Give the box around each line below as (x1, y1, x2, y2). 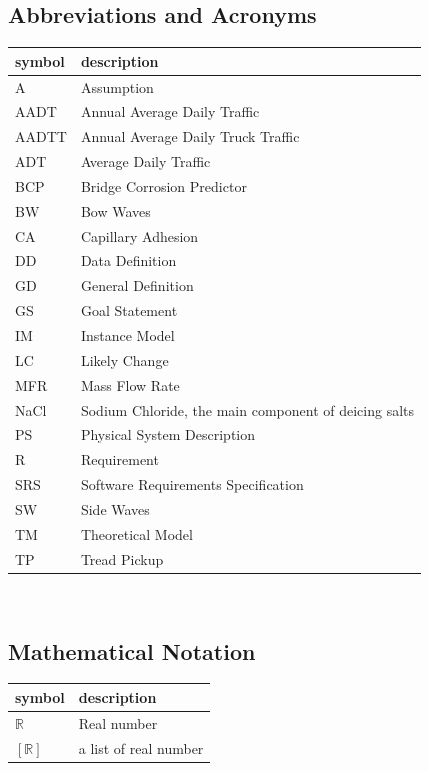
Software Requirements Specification (80, 474, 304, 495)
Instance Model (80, 324, 175, 345)
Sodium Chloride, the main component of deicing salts (80, 399, 415, 420)
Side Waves (80, 498, 150, 519)
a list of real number (78, 737, 204, 758)
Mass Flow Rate (80, 374, 180, 395)
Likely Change (80, 349, 169, 370)
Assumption (80, 76, 154, 97)
